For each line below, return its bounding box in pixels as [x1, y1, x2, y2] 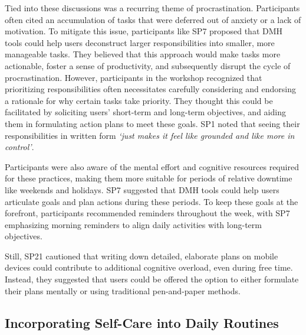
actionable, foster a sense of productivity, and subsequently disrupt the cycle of [5, 59, 291, 71]
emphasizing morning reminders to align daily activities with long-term [5, 218, 262, 230]
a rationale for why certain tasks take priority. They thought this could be [5, 94, 273, 106]
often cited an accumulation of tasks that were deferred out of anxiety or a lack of [5, 13, 301, 25]
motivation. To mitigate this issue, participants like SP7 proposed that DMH [5, 25, 283, 37]
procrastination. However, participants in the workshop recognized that [5, 71, 262, 83]
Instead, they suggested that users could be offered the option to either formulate [5, 273, 299, 285]
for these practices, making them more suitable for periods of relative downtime [5, 172, 292, 184]
